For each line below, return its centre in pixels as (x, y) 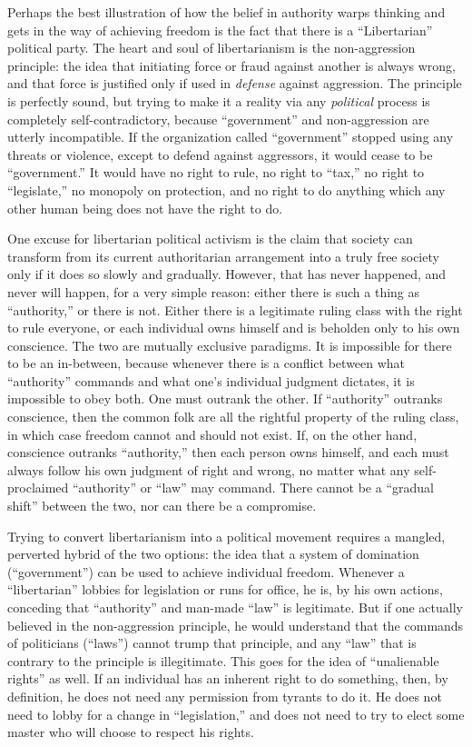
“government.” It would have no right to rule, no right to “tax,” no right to (216, 172)
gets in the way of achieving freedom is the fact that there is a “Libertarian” (220, 30)
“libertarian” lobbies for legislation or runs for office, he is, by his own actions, (225, 589)
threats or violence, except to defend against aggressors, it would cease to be (220, 154)
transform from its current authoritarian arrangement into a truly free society (223, 256)
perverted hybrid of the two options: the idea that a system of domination (213, 554)
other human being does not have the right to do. (145, 208)
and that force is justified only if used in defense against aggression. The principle (235, 83)
